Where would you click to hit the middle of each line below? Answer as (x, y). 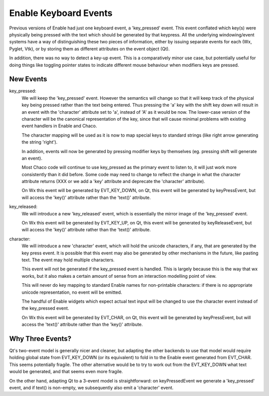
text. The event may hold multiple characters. (68, 260)
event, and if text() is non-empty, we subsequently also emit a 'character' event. (91, 388)
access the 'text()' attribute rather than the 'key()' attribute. (82, 325)
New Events (28, 79)
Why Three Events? (40, 338)
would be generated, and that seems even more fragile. (66, 372)
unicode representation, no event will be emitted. (72, 292)
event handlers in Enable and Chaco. (59, 126)
